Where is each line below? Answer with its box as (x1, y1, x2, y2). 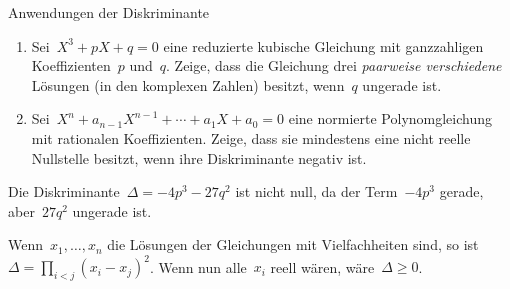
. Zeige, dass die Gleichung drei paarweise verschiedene (166, 55, 502, 76)
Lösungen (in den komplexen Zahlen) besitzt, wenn (31, 74, 345, 95)
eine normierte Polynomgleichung (288, 108, 493, 129)
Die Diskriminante (8, 181, 120, 202)
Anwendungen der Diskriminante (8, 2, 210, 22)
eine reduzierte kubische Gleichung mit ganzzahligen (163, 35, 484, 56)
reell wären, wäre (270, 256, 375, 277)
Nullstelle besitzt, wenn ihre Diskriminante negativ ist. (31, 147, 367, 168)
